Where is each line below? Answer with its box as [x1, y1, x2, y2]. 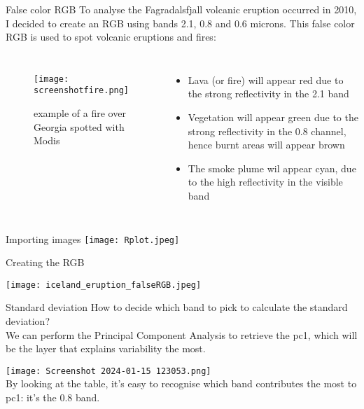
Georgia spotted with [34, 119, 125, 134]
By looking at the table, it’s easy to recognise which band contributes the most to [6, 376, 357, 391]
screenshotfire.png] [34, 85, 129, 96]
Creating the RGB [6, 255, 85, 270]
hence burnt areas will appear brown [188, 137, 345, 152]
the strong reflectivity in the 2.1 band [188, 86, 349, 101]
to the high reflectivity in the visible [188, 174, 343, 189]
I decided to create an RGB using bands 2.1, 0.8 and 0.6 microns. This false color [6, 15, 355, 30]
